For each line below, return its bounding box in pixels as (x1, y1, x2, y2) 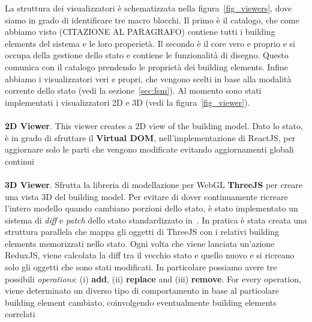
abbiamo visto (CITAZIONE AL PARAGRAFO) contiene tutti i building (5, 25, 275, 38)
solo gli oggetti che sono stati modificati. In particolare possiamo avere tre (5, 261, 277, 273)
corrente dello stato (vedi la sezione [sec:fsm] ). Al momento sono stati (5, 84, 262, 97)
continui (5, 154, 35, 167)
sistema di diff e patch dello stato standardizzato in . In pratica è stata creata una (5, 213, 307, 226)
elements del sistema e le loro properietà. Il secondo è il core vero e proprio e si (5, 37, 295, 49)
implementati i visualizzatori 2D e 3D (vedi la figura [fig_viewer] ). (5, 96, 250, 108)
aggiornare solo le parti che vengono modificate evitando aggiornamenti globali (5, 143, 294, 156)
